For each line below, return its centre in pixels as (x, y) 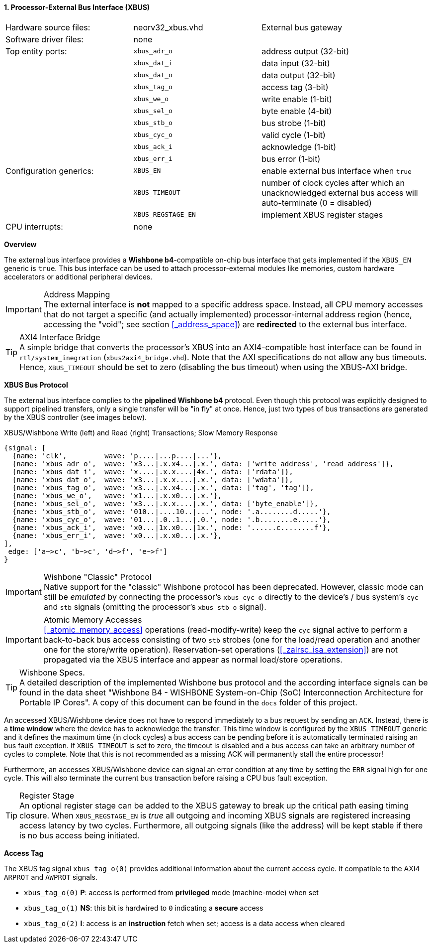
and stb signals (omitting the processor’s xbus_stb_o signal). (155, 607)
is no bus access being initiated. (80, 835)
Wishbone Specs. (52, 672)
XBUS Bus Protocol (36, 385)
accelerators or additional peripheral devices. (78, 276)
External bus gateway (302, 27)
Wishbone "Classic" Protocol (97, 577)
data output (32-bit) (299, 75)
